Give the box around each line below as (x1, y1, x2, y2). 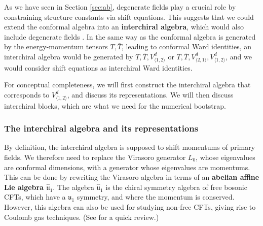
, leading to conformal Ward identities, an (122, 41, 252, 52)
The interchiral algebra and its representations (4, 122, 199, 135)
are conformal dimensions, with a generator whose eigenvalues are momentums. (4, 162, 250, 172)
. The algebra (53, 181, 95, 192)
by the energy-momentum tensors (4, 41, 108, 52)
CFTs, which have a (4, 191, 66, 202)
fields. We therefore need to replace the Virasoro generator (4, 152, 186, 163)
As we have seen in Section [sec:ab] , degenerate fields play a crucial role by (4, 2, 236, 12)
